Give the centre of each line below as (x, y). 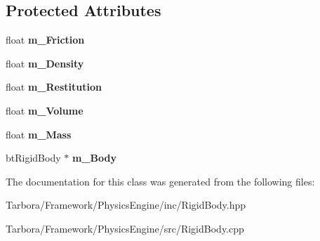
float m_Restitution (54, 87)
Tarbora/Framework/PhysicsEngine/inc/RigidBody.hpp (126, 205)
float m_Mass (39, 134)
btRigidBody (33, 158)
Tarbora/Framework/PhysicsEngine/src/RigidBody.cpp (125, 228)
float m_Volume (45, 110)
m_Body (94, 158)
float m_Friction (45, 40)
